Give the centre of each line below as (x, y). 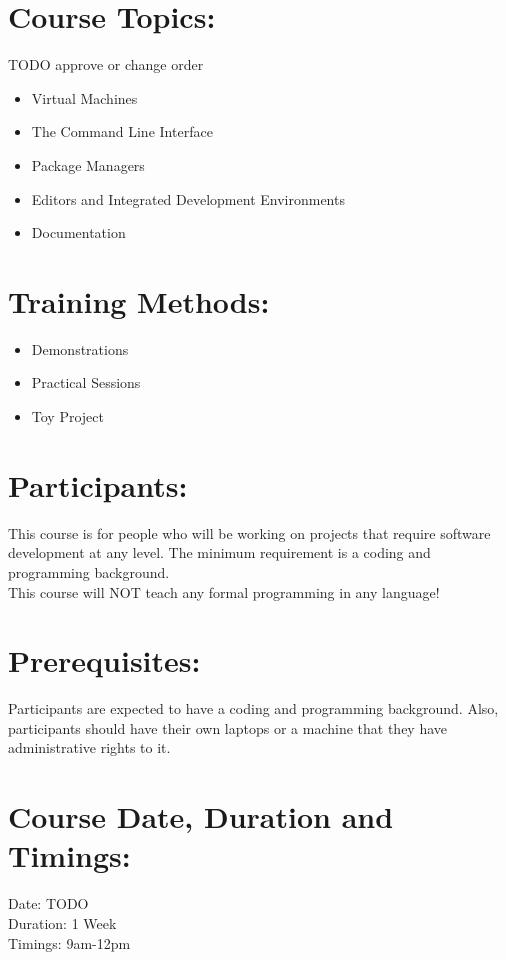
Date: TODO (48, 903)
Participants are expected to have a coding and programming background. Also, (253, 708)
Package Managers (88, 164)
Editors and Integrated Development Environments (188, 198)
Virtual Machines (84, 97)
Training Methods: (139, 300)
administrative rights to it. (89, 747)
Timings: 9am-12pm (69, 942)
